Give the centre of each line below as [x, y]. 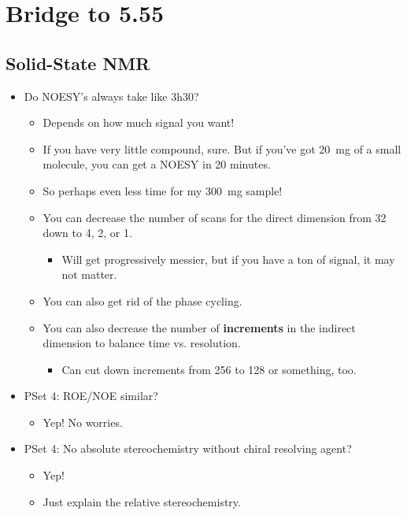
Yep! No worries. [83, 422]
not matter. [89, 274]
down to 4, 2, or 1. [87, 233]
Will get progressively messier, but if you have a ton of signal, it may [228, 259]
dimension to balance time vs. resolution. [142, 343]
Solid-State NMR [78, 63]
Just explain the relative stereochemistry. [142, 501]
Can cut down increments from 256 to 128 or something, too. [209, 369]
